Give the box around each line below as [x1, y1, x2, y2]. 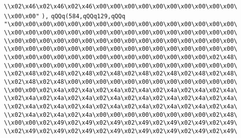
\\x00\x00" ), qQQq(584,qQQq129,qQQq [4, 12, 125, 20]
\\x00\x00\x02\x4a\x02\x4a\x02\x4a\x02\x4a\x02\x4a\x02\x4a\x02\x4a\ [4, 86, 238, 94]
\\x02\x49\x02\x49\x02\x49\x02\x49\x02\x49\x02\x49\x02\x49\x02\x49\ [4, 127, 238, 135]
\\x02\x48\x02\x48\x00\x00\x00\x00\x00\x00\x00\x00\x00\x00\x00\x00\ [4, 78, 238, 85]
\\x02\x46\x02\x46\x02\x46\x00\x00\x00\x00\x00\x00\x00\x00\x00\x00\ [4, 3, 238, 10]
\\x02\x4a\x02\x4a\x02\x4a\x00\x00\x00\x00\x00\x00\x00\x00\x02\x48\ [4, 111, 238, 118]
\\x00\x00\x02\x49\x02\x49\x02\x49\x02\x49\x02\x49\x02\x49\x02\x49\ [4, 119, 238, 127]
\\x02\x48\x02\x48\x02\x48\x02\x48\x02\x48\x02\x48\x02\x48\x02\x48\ [4, 70, 238, 77]
